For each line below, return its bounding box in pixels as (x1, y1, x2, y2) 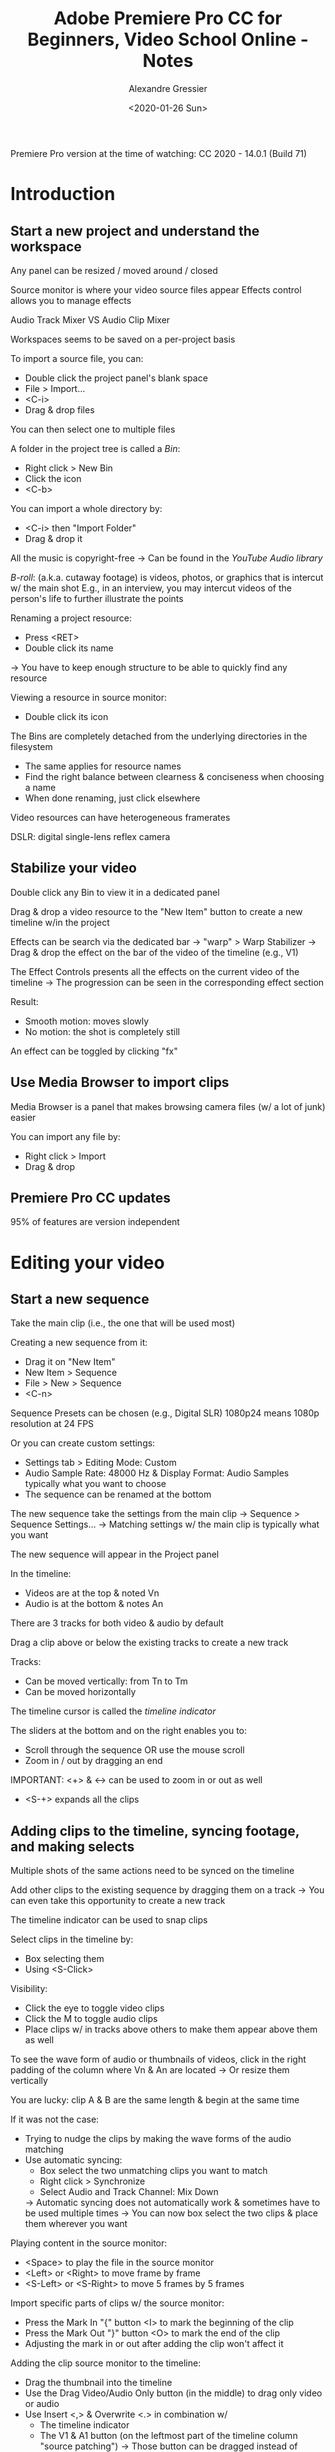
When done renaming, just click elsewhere (24, 792, 201, 804)
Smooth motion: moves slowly (24, 1015, 150, 1027)
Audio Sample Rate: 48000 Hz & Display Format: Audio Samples (24, 1467, 290, 1479)
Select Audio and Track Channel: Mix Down (39, 2186, 219, 2198)
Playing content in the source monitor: (10, 2237, 168, 2249)
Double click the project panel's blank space (24, 372, 208, 384)
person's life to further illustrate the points (10, 592, 184, 604)
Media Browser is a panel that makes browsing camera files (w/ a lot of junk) (10, 1100, 326, 1112)
